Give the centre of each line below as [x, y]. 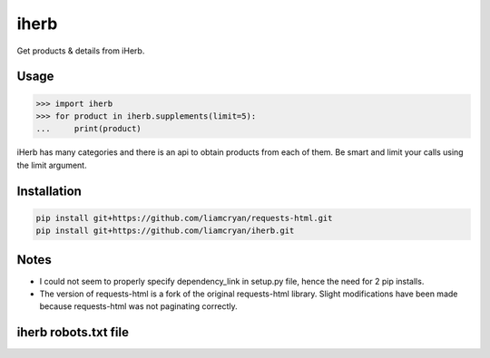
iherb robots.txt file [73, 332]
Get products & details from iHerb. [81, 51]
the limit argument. [52, 165]
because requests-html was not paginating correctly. [138, 306]
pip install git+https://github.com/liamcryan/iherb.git [165, 231]
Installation [49, 191]
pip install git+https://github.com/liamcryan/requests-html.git [184, 218]
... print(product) [89, 129]
